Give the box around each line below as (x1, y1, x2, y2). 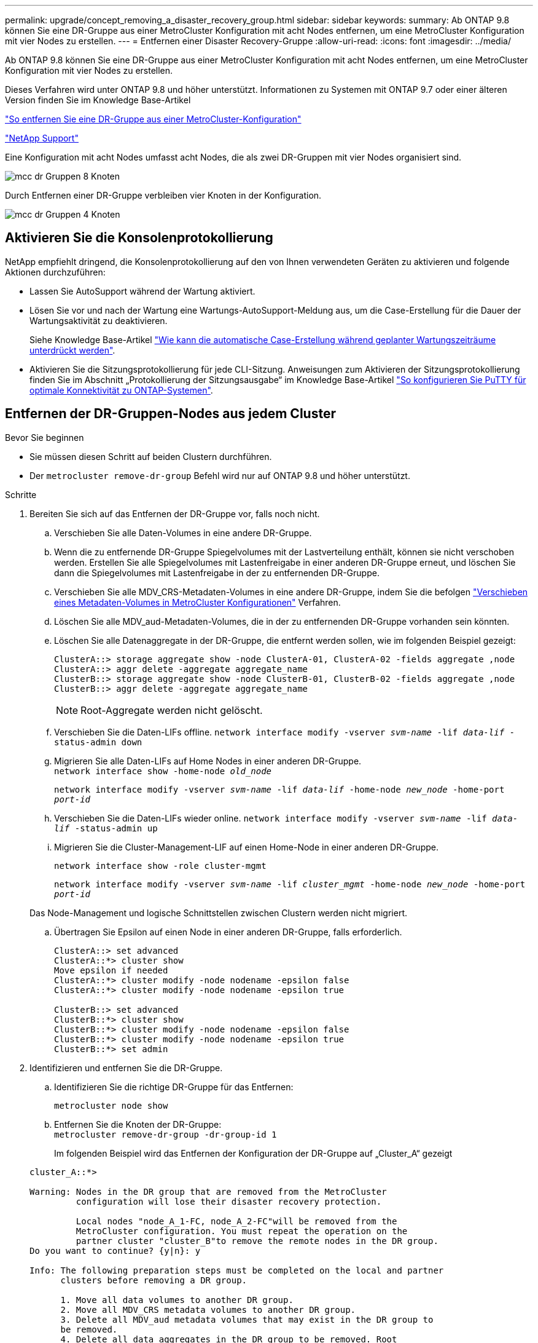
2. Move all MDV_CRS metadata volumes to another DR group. (60, 1304, 356, 1315)
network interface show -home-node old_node (54, 766, 272, 776)
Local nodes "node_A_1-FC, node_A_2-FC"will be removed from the (76, 1216, 397, 1226)
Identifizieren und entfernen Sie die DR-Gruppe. (29, 1062, 223, 1073)
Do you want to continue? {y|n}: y (29, 1245, 201, 1256)
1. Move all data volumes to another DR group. (60, 1294, 294, 1305)
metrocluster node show (54, 1100, 168, 1111)
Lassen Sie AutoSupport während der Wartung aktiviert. (29, 285, 255, 296)
